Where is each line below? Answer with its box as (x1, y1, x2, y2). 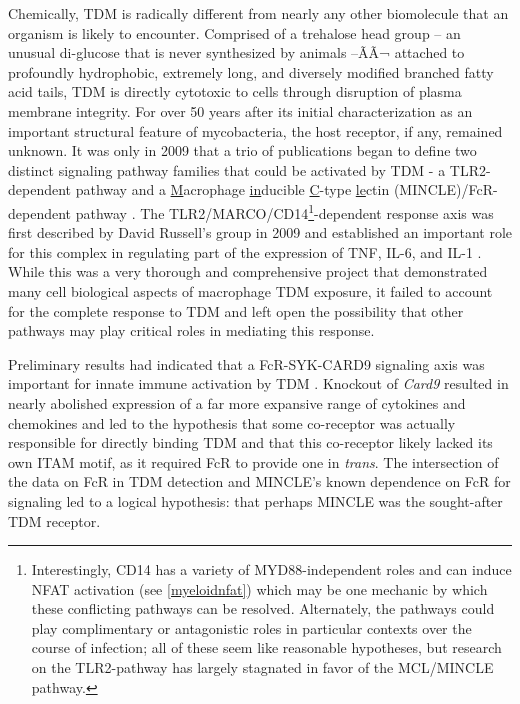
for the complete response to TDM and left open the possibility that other (8, 300, 464, 321)
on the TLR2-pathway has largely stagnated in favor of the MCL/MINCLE (31, 657, 494, 678)
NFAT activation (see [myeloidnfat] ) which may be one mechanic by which (31, 578, 488, 599)
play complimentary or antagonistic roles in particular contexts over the (31, 617, 472, 638)
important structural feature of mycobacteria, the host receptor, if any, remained (8, 120, 503, 141)
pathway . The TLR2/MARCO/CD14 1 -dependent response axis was (75, 199, 494, 223)
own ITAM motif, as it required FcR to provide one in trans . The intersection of (8, 451, 499, 472)
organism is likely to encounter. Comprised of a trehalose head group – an (8, 22, 461, 43)
